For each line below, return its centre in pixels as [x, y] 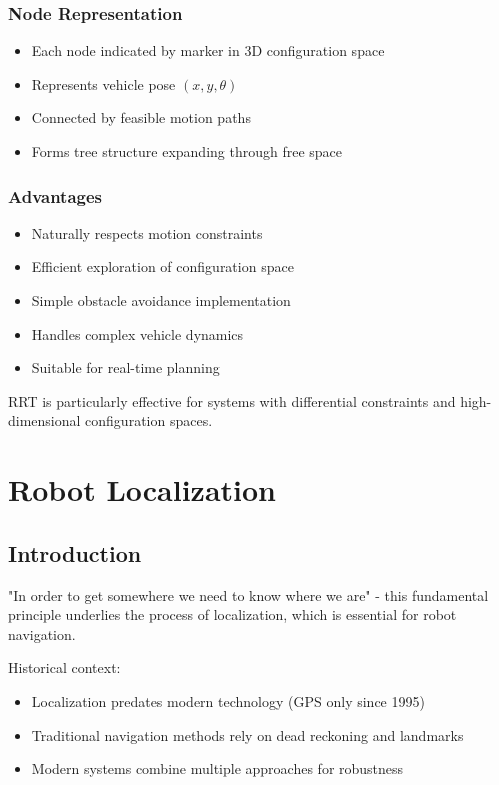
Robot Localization [142, 489]
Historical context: [64, 667]
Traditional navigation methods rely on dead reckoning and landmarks [247, 734]
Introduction [75, 552]
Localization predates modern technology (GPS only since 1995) [228, 700]
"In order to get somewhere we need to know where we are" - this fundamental [248, 594]
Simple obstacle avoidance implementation [161, 300]
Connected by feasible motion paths [141, 117]
